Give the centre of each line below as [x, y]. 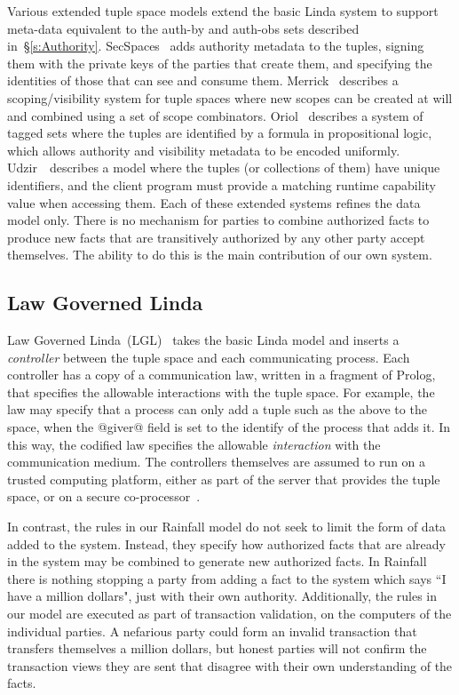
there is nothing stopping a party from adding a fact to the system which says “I [227, 578]
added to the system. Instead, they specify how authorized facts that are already [226, 543]
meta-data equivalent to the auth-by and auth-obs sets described [183, 28]
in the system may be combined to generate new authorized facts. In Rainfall [217, 561]
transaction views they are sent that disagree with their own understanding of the [230, 665]
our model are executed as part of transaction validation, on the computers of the [229, 614]
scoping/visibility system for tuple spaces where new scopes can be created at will [230, 97]
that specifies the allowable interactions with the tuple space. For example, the [221, 391]
